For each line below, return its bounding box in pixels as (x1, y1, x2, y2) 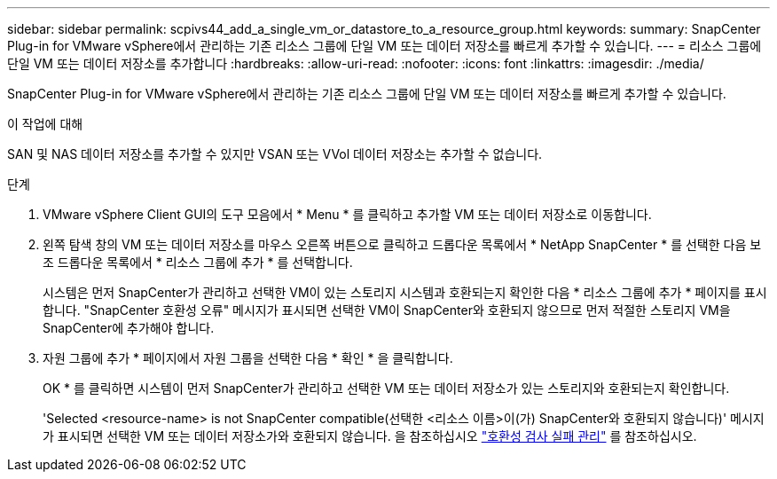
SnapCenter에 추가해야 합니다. (43, 320, 215, 335)
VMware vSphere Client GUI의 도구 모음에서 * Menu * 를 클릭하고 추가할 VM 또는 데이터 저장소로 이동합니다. (43, 207, 652, 222)
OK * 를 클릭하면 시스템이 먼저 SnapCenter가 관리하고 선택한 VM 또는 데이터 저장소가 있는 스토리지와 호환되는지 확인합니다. (43, 381, 730, 396)
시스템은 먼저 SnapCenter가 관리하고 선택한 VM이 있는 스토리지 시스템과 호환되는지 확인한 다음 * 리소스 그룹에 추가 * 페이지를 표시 (43, 285, 767, 300)
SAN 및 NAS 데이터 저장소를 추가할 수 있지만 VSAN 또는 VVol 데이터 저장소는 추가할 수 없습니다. (7, 146, 543, 161)
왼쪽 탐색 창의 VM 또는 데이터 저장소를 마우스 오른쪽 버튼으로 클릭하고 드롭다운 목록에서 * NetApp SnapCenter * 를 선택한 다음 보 (43, 237, 762, 252)
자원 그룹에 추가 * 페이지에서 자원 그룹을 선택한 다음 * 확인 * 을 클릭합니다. (43, 350, 453, 365)
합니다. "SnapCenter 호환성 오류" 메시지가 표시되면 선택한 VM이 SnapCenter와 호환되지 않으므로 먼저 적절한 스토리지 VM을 (43, 302, 731, 318)
